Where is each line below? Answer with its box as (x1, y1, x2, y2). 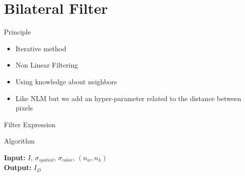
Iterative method (15, 43, 66, 53)
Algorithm (4, 136, 35, 146)
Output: (4, 162, 31, 173)
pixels (15, 103, 33, 113)
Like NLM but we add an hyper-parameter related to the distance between (15, 93, 242, 103)
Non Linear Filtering (15, 60, 78, 70)
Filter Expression (4, 119, 56, 129)
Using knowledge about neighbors (15, 76, 117, 86)
